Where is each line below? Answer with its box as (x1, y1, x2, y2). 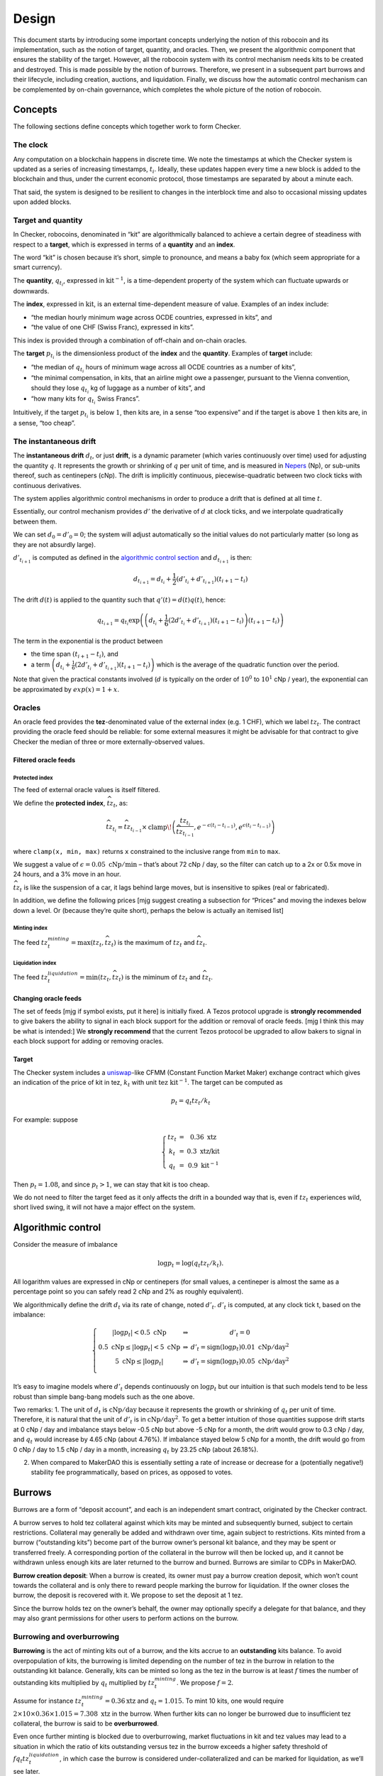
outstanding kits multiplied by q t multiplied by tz (13, 1679, 155, 1689)
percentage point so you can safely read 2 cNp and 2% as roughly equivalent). (13, 1287, 244, 1296)
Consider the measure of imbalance (13, 1240, 118, 1249)
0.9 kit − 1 (188, 1160, 219, 1170)
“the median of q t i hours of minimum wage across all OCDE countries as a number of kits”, (30, 363, 296, 374)
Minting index (13, 924, 48, 932)
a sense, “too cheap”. (13, 419, 76, 428)
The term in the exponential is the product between (13, 637, 163, 645)
